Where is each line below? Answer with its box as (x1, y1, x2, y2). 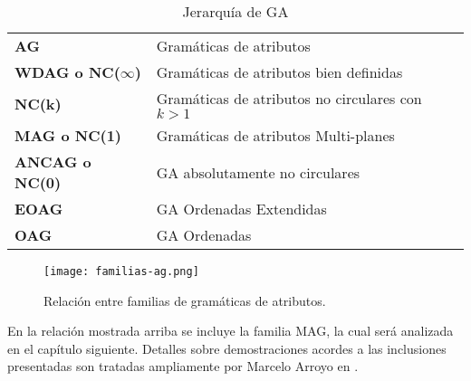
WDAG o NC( (14, 62, 120, 82)
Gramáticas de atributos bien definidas (156, 62, 403, 82)
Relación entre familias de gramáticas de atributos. (43, 291, 326, 310)
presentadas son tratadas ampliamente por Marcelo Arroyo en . (7, 357, 359, 376)
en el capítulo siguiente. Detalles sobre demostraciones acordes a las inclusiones (7, 338, 447, 357)
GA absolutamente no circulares (156, 161, 360, 183)
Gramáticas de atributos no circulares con (156, 88, 422, 109)
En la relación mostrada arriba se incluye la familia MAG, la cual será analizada (7, 321, 454, 340)
